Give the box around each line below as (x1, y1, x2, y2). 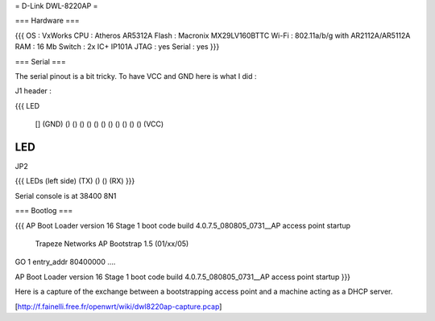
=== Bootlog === (14, 206, 73, 216)
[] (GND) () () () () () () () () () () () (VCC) (35, 119, 164, 129)
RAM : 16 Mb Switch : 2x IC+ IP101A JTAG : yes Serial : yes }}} (14, 42, 220, 51)
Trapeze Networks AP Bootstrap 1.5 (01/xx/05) (35, 238, 189, 249)
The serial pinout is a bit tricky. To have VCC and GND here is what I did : (14, 71, 257, 80)
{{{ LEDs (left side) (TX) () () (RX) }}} (14, 176, 135, 186)
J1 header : (14, 86, 52, 96)
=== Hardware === (14, 16, 80, 26)
